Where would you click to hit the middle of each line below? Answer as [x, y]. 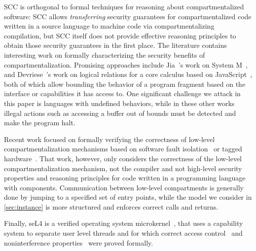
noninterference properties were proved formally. [79, 242]
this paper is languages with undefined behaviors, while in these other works [119, 103]
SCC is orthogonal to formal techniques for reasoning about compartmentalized [124, 6]
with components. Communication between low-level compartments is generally [124, 187]
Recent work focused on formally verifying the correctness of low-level [110, 139]
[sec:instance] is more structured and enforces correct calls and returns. [111, 206]
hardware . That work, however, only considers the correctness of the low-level [123, 158]
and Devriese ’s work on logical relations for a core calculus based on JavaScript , [128, 74]
